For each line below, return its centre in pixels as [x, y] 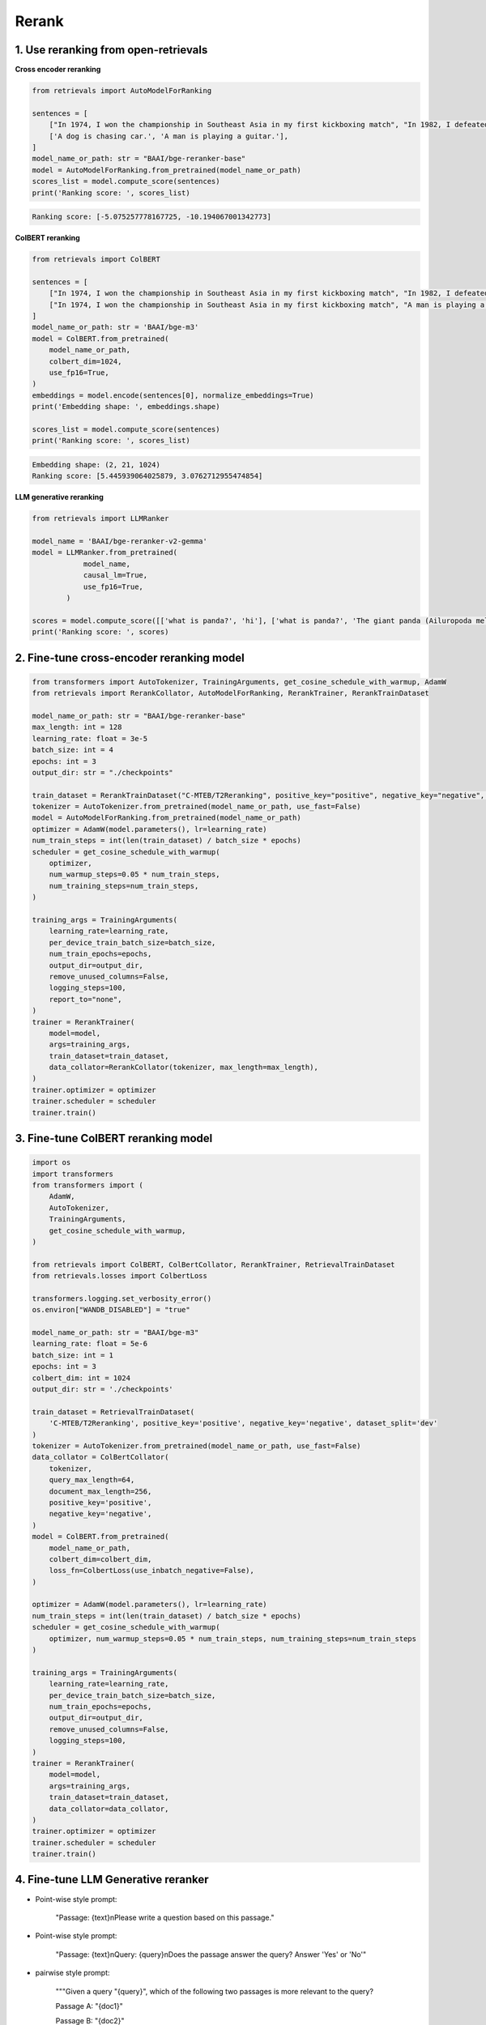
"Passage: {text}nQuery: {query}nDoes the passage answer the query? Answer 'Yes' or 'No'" [211, 1954]
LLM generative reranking [60, 497]
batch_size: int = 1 [72, 1355]
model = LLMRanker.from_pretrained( [105, 552]
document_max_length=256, [100, 1491]
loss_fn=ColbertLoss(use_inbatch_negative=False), [151, 1571]
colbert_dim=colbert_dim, [100, 1559]
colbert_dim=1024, [85, 361]
